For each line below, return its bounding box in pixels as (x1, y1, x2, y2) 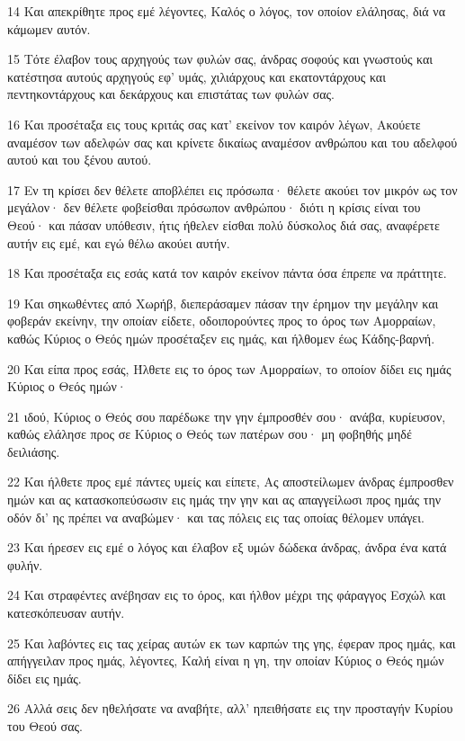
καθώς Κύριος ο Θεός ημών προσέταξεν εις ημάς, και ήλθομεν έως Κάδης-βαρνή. (7, 328, 435, 347)
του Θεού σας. (7, 717, 83, 735)
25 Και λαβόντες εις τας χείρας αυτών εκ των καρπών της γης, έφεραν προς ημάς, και (7, 633, 456, 652)
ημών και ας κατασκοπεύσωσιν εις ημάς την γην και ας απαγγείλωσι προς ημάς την (7, 490, 442, 509)
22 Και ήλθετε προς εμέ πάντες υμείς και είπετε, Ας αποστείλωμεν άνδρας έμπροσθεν (7, 472, 454, 491)
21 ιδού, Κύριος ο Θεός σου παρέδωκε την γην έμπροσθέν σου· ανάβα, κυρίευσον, (7, 406, 446, 425)
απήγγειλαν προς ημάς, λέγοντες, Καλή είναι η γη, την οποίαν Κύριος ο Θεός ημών (7, 651, 444, 670)
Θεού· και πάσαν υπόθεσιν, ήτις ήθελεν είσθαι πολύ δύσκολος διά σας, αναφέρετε (7, 215, 440, 234)
